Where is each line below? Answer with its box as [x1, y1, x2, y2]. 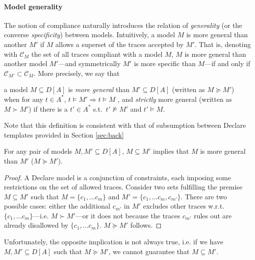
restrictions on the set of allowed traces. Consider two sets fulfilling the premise [4, 182, 243, 192]
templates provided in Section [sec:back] [4, 129, 124, 140]
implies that [153, 146, 189, 156]
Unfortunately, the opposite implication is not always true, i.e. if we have [4, 236, 224, 247]
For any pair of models [4, 146, 72, 156]
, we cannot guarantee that [108, 246, 190, 256]
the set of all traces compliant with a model [31, 48, 163, 59]
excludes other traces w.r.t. [143, 201, 225, 211]
